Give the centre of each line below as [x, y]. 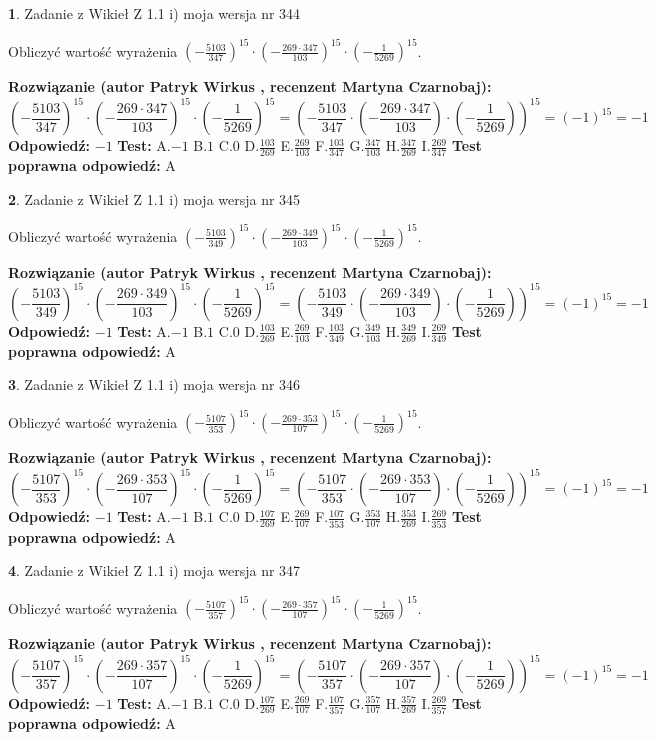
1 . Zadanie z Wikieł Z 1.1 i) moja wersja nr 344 [154, 13]
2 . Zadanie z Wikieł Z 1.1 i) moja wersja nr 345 [154, 198]
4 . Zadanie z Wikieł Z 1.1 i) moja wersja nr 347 [154, 570]
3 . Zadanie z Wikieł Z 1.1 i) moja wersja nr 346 [154, 384]
